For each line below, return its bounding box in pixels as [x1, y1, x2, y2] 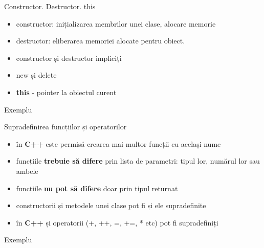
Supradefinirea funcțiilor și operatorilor [4, 121, 127, 132]
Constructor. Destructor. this [4, 1, 96, 11]
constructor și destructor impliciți [16, 52, 122, 63]
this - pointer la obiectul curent [16, 86, 117, 97]
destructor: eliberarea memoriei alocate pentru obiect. [16, 35, 185, 46]
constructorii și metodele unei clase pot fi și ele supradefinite [16, 200, 206, 211]
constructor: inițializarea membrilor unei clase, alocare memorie [16, 18, 216, 29]
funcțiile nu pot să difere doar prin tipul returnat [16, 183, 178, 193]
